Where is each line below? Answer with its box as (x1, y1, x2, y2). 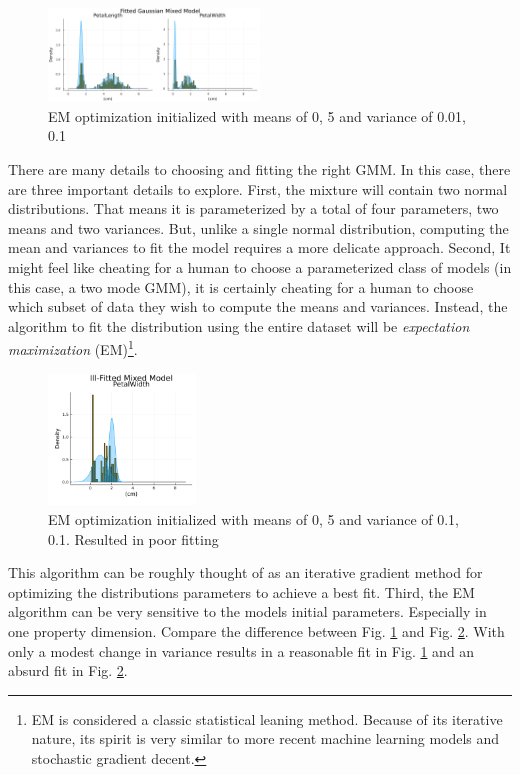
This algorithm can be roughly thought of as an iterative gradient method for (8, 562, 483, 583)
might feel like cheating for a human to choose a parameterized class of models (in (8, 256, 512, 277)
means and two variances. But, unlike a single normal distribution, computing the (8, 217, 509, 238)
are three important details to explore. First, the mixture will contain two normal (8, 178, 508, 199)
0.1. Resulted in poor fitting (48, 528, 219, 549)
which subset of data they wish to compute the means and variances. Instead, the (8, 296, 508, 317)
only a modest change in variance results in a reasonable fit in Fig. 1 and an (8, 640, 475, 661)
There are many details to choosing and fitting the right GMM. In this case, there (8, 159, 511, 179)
